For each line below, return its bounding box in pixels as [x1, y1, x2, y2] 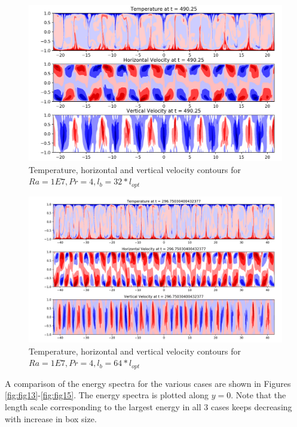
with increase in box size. [5, 412, 97, 425]
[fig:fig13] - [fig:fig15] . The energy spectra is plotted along [5, 389, 209, 401]
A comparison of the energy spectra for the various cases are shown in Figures [5, 377, 291, 389]
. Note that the [231, 389, 286, 401]
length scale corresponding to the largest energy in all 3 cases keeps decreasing [5, 401, 292, 413]
